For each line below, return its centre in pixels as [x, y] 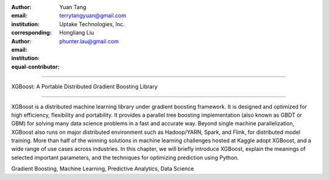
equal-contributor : [36, 66]
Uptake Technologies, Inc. [92, 24]
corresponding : [31, 33]
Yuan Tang [73, 7]
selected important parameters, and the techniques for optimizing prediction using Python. [125, 157]
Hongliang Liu [77, 33]
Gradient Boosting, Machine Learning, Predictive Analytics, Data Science [103, 169]
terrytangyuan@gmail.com [93, 16]
